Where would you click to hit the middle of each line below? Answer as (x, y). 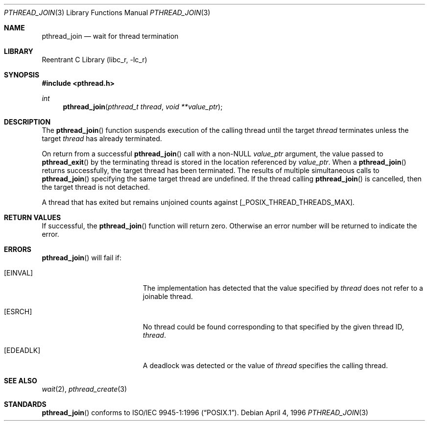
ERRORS (18, 249)
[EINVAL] (19, 273)
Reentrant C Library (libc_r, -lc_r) (95, 60)
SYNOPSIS (22, 75)
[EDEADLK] (22, 350)
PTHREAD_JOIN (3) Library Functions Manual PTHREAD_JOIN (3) (107, 12)
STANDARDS (25, 404)
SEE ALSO (21, 381)
